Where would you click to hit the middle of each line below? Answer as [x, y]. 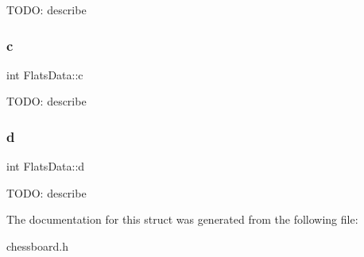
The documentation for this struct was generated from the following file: [182, 219]
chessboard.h [37, 246]
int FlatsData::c [45, 74]
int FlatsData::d [46, 166]
